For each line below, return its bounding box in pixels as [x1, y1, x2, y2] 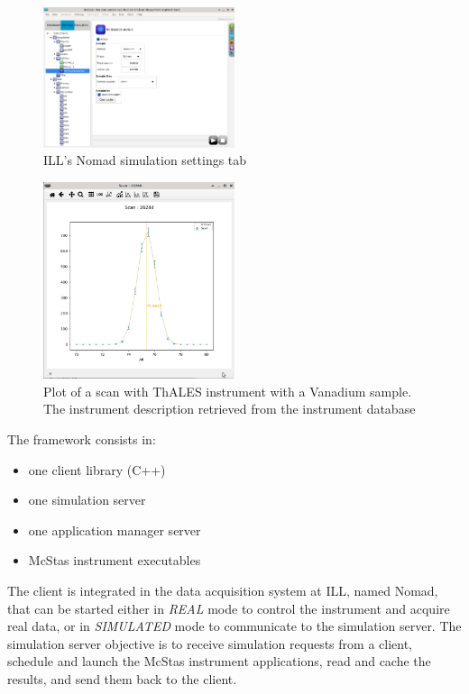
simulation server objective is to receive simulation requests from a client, [7, 634, 412, 653]
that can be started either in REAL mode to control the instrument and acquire [7, 598, 450, 617]
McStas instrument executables [28, 551, 201, 570]
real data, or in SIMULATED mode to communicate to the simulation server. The [7, 616, 462, 635]
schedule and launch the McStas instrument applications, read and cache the [7, 652, 431, 671]
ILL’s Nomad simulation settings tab [43, 151, 247, 169]
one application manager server [28, 520, 201, 539]
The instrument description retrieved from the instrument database [43, 399, 416, 418]
